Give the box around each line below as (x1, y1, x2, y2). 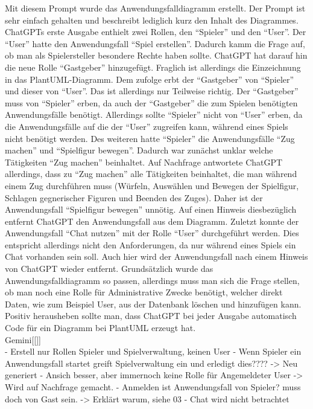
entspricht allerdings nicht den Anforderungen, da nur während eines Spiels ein (5, 238, 296, 251)
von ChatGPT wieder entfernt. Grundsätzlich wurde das (5, 262, 213, 275)
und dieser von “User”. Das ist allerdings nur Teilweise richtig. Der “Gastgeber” (5, 85, 299, 97)
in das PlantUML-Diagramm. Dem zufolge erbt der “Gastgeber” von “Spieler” (5, 72, 294, 85)
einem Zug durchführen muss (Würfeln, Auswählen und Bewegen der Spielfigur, (5, 179, 299, 192)
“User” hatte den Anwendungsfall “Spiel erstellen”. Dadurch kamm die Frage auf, (5, 37, 305, 50)
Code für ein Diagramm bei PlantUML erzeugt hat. (5, 321, 196, 334)
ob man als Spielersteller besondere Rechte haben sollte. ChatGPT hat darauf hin (5, 49, 308, 62)
